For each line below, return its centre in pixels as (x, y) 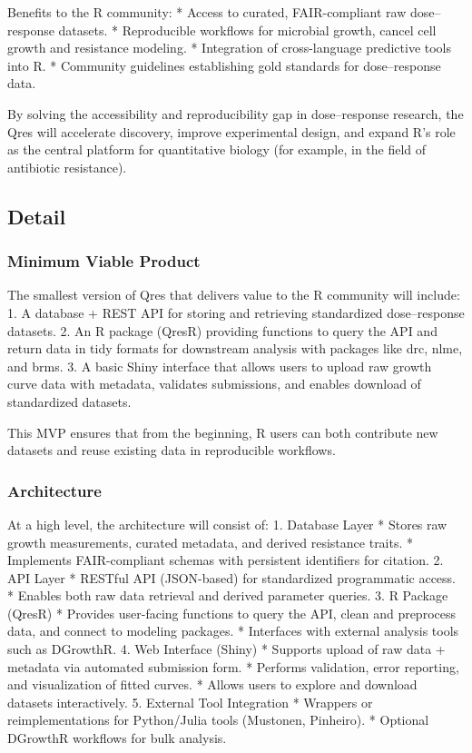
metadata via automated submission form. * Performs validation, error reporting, (233, 666)
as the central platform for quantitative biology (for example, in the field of (217, 149)
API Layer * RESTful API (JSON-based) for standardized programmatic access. (232, 577)
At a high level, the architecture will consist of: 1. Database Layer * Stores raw (227, 524)
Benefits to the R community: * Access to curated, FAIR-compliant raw (207, 12)
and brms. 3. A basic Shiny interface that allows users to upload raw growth (220, 366)
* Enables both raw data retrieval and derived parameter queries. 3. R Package (228, 595)
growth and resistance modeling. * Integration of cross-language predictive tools (230, 48)
